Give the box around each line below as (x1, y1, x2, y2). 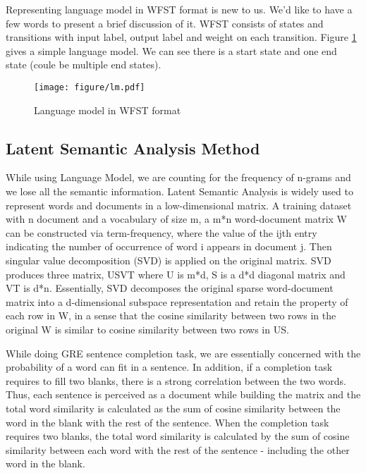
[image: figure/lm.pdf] (34, 82, 145, 92)
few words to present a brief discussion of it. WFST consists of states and (6, 16, 324, 30)
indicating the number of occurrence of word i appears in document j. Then (6, 239, 332, 254)
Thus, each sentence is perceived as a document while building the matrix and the (6, 387, 361, 402)
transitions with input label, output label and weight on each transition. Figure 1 (6, 30, 357, 44)
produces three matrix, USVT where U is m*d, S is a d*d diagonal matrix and (6, 266, 346, 281)
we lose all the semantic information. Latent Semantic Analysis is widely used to (6, 184, 353, 199)
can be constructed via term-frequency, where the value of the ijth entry (6, 225, 317, 240)
